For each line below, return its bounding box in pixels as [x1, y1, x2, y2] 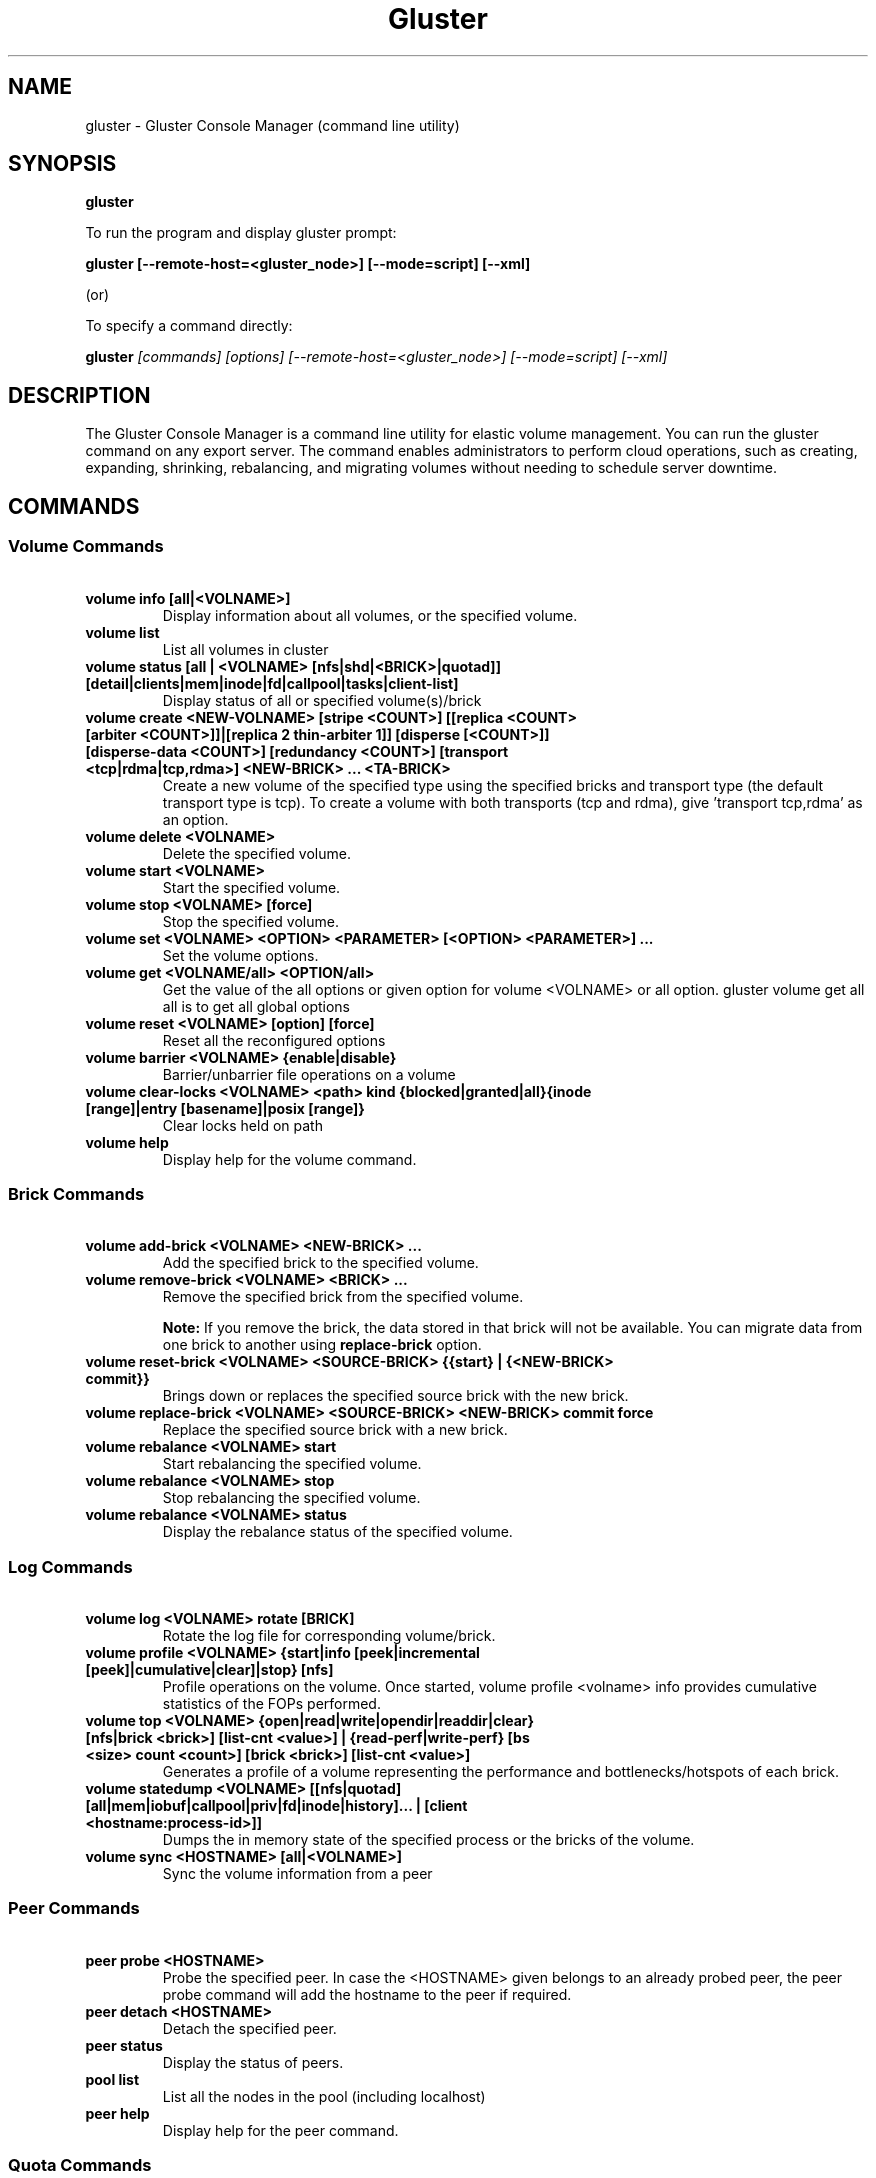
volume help [85, 1133, 169, 1151]
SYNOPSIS [8, 151, 117, 177]
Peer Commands [8, 1898, 140, 1919]
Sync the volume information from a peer [162, 1865, 433, 1882]
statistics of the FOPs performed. [162, 1695, 381, 1712]
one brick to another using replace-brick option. [162, 1336, 482, 1354]
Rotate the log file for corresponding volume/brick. [162, 1627, 496, 1644]
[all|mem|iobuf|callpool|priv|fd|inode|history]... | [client [85, 1797, 468, 1814]
